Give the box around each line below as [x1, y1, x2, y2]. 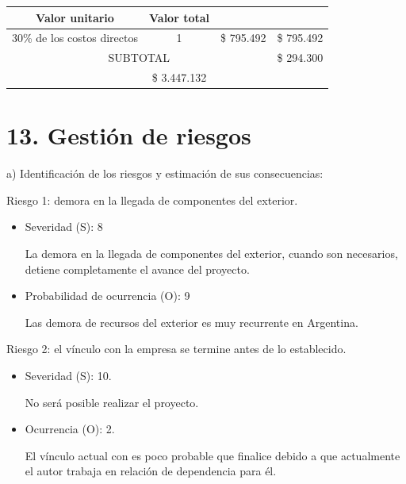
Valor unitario [36, 9, 114, 25]
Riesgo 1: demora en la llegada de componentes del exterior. [6, 191, 298, 208]
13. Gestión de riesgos [6, 119, 251, 152]
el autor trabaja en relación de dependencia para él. [25, 463, 277, 479]
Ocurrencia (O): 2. [25, 421, 115, 437]
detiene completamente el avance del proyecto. [25, 260, 250, 277]
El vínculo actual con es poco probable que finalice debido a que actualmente [25, 447, 400, 463]
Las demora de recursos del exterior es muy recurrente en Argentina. [25, 313, 358, 330]
